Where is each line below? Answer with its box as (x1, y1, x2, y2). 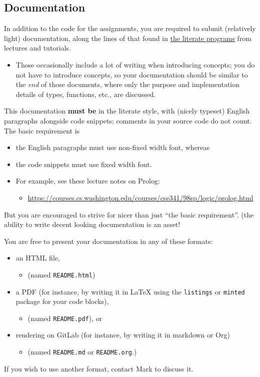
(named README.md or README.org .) (27, 346, 137, 357)
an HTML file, (15, 252, 60, 263)
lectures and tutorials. (4, 42, 71, 53)
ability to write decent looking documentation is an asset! (4, 219, 180, 229)
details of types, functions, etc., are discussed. (15, 88, 156, 99)
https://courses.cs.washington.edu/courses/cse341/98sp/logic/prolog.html (27, 192, 253, 202)
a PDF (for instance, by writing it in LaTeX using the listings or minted (15, 286, 245, 296)
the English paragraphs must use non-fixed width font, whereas (15, 142, 210, 152)
